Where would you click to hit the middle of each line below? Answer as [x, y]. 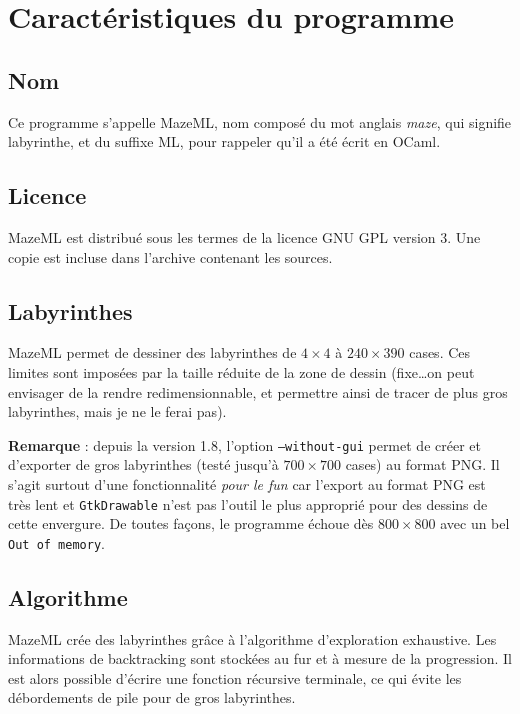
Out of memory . [56, 542]
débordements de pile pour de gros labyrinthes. [152, 697]
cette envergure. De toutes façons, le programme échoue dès [191, 523]
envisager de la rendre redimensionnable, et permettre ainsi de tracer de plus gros [258, 391]
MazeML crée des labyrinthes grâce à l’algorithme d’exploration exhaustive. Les [252, 638]
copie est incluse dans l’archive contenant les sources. [170, 256]
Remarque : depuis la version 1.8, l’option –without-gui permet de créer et [244, 444]
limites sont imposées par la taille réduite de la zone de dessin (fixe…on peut [241, 371]
